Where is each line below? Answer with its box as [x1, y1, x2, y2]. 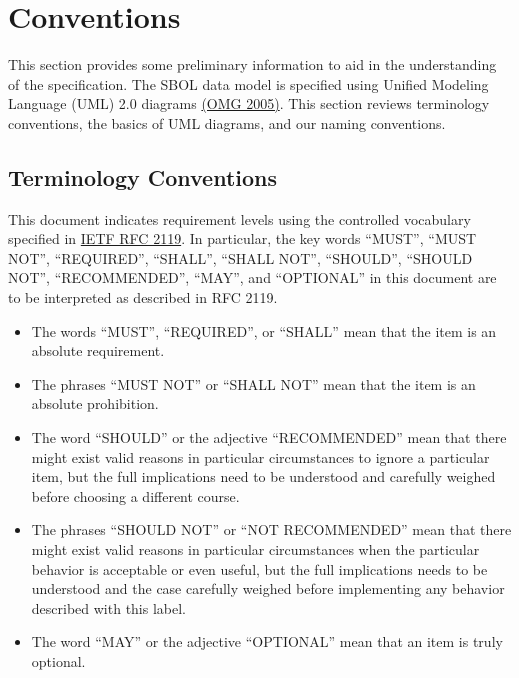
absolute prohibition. [31, 393, 159, 414]
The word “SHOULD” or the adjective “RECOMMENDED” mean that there [31, 427, 507, 448]
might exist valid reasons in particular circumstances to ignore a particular [31, 446, 490, 467]
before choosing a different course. [31, 485, 240, 506]
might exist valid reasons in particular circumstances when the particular [31, 539, 480, 560]
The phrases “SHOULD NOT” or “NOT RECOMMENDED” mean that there [31, 519, 512, 540]
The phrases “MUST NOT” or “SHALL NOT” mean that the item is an [31, 373, 476, 394]
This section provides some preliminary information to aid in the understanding [8, 54, 497, 75]
